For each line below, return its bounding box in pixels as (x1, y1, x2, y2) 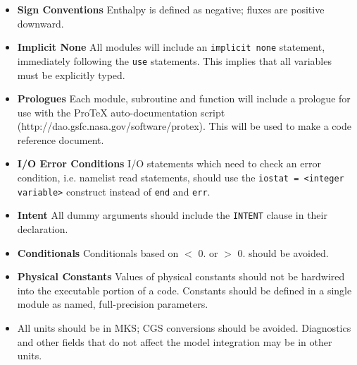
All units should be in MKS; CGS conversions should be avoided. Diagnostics (17, 321, 351, 335)
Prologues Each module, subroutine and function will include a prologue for (17, 91, 351, 106)
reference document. (17, 132, 104, 147)
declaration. (17, 222, 68, 237)
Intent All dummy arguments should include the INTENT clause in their (17, 208, 327, 222)
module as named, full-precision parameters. (17, 297, 208, 311)
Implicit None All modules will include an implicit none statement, (17, 40, 325, 54)
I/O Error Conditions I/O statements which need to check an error (17, 156, 321, 171)
